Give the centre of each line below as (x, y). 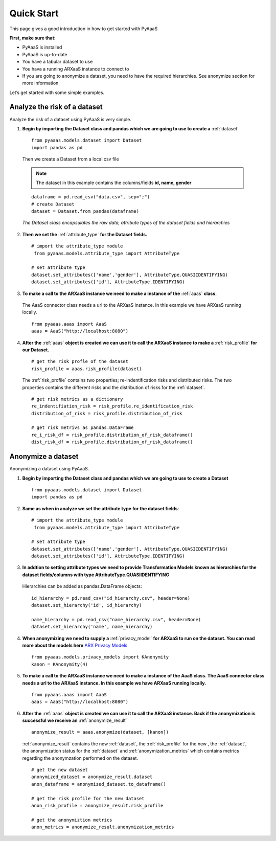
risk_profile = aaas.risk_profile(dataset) (87, 369)
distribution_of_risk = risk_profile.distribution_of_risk (107, 413)
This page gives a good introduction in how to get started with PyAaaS (84, 29)
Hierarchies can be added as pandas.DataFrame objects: (82, 586)
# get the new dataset (60, 770)
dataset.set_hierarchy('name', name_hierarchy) (92, 627)
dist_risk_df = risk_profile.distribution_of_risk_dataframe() (112, 442)
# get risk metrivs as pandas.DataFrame (83, 428)
